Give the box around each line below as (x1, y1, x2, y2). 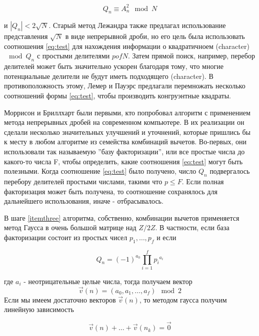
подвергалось (209, 166, 250, 176)
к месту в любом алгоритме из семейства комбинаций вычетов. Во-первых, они (4, 136, 247, 147)
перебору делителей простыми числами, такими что (4, 176, 162, 187)
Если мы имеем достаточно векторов (4, 294, 116, 305)
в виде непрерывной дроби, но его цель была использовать (65, 31, 245, 41)
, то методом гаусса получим (139, 294, 227, 305)
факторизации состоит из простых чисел (4, 232, 127, 242)
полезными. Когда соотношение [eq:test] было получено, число (4, 166, 196, 176)
